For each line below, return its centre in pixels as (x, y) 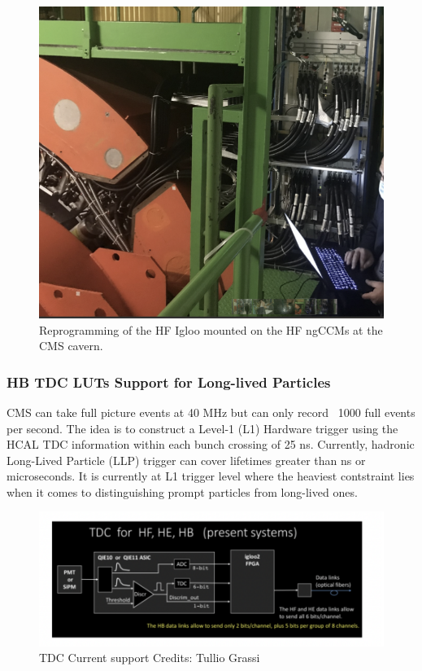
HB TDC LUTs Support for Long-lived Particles (169, 382)
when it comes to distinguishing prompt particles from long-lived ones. (182, 491)
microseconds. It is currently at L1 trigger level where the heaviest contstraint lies (211, 476)
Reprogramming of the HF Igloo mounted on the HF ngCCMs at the (211, 329)
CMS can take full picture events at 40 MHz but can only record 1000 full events (211, 412)
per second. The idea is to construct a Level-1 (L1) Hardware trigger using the (202, 428)
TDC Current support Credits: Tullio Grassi (150, 658)
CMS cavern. (71, 346)
